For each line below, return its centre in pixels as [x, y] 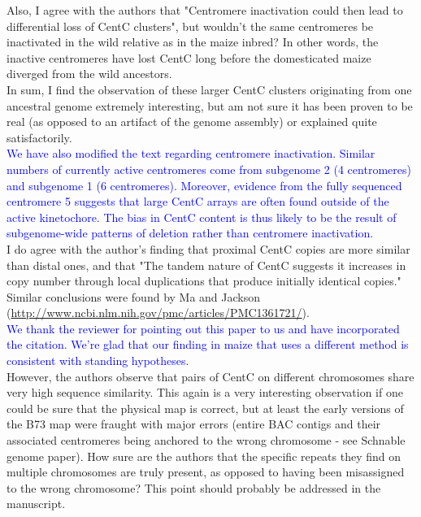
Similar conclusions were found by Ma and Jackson [134, 296]
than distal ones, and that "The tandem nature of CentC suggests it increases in [206, 265]
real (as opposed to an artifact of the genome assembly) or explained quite [192, 122]
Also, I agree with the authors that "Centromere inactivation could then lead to [205, 10]
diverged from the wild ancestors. [89, 74]
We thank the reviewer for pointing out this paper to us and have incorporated [203, 328]
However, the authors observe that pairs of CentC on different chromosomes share [210, 376]
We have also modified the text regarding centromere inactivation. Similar [191, 153]
